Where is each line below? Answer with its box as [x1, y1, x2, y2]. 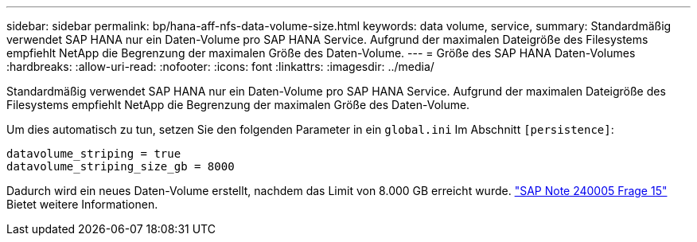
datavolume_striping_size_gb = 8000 [6, 160, 235, 173]
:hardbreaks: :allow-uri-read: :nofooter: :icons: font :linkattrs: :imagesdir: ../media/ [6, 60, 434, 73]
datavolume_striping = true [6, 147, 181, 160]
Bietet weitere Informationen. [6, 197, 158, 211]
